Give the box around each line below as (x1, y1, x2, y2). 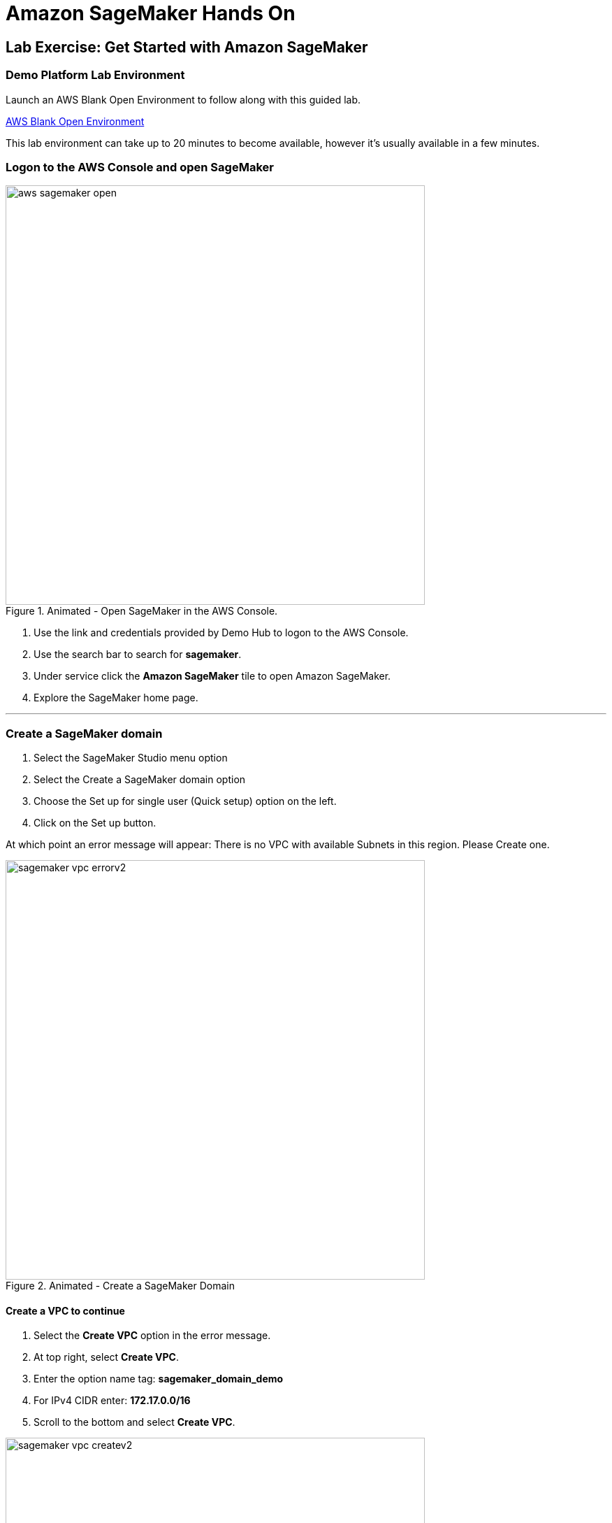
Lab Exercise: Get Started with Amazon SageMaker (6, 38, 368, 56)
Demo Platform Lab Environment (6, 68, 185, 83)
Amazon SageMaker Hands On (6, 1, 296, 25)
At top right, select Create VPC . (34, 1351, 179, 1364)
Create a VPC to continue (6, 1304, 125, 1317)
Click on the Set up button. (34, 817, 156, 829)
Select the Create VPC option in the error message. (34, 1329, 271, 1342)
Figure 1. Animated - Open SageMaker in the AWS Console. (6, 605, 278, 617)
